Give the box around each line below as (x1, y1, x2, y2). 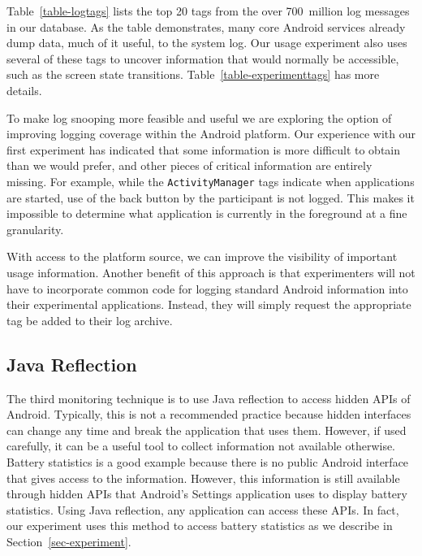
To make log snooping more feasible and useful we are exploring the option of (6, 109, 392, 126)
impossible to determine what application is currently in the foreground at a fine (6, 205, 407, 222)
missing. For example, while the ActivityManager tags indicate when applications (6, 172, 415, 189)
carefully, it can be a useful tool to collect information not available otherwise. (6, 437, 396, 454)
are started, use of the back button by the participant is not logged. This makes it (6, 189, 415, 206)
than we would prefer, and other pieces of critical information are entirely (6, 157, 372, 174)
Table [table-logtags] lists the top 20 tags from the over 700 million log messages (6, 2, 410, 19)
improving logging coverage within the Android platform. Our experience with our (6, 125, 416, 142)
